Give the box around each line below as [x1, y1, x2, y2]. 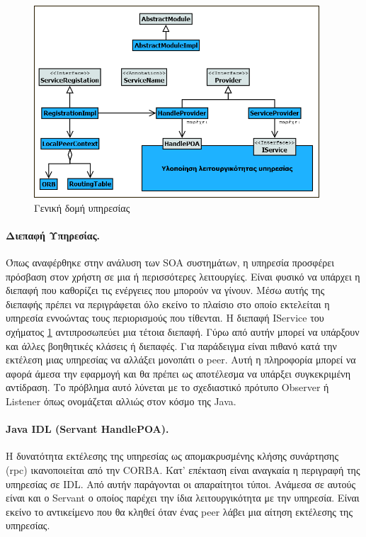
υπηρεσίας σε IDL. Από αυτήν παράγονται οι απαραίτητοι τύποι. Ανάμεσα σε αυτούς [6, 476, 356, 491]
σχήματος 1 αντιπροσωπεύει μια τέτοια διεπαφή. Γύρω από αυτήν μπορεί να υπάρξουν [6, 324, 360, 339]
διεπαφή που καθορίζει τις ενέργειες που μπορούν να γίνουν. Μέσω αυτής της [6, 283, 325, 298]
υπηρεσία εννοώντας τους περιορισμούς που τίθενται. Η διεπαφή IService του [6, 310, 324, 325]
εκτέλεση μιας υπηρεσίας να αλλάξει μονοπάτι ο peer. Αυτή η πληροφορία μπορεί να [6, 352, 356, 367]
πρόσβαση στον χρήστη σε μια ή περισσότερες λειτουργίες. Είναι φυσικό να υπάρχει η [6, 268, 360, 283]
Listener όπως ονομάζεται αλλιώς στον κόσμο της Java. [6, 393, 236, 408]
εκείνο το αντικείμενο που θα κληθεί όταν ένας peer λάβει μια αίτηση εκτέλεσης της [6, 504, 353, 519]
